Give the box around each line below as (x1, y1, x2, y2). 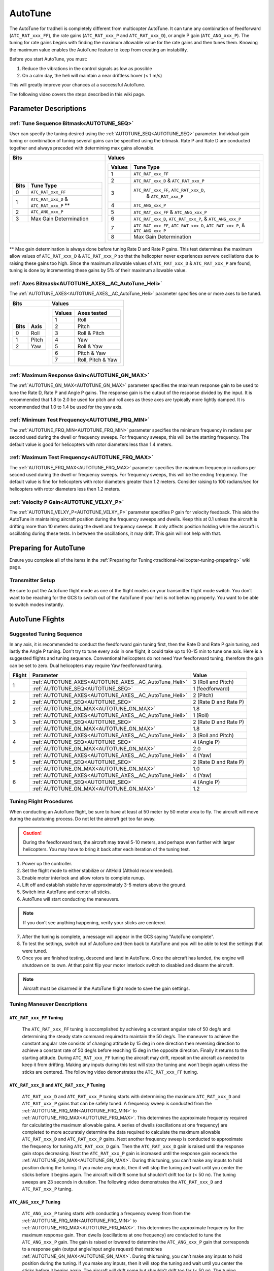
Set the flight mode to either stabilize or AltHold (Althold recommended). (22, 867, 174, 874)
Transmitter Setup (9, 577, 55, 584)
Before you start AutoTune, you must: (9, 56, 87, 62)
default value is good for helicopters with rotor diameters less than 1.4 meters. (9, 441, 173, 447)
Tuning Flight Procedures (9, 798, 73, 805)
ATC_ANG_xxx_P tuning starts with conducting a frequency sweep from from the (22, 1211, 191, 1217)
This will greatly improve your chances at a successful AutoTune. (9, 82, 146, 88)
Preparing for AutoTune (9, 543, 86, 552)
